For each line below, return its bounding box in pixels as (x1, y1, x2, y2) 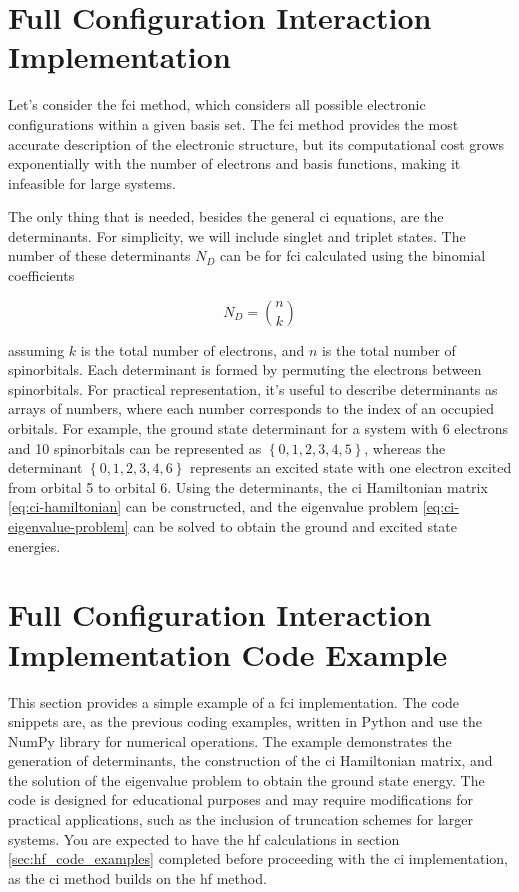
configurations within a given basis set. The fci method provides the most (8, 113, 459, 134)
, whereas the (364, 437, 446, 458)
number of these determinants (8, 245, 191, 266)
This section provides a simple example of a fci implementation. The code (8, 691, 460, 712)
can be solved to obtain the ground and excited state (133, 516, 458, 536)
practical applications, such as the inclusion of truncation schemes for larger (8, 809, 473, 830)
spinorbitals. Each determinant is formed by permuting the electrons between (8, 359, 482, 380)
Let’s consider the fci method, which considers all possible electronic (8, 94, 426, 115)
